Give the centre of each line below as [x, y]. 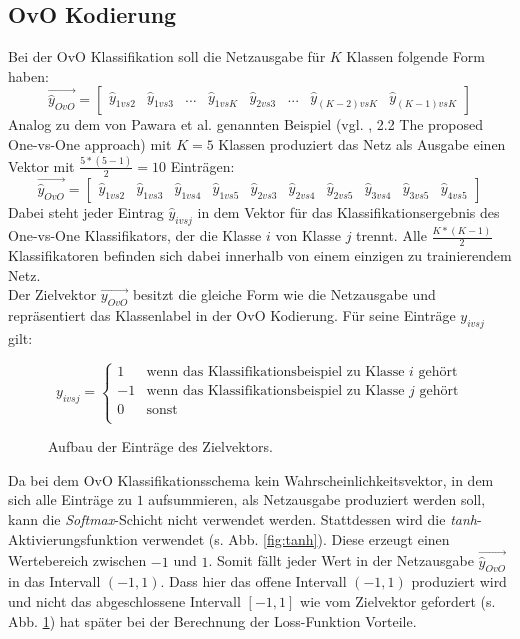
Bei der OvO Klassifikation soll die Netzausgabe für [167, 56]
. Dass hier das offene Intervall [253, 581]
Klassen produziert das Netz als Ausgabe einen [362, 143]
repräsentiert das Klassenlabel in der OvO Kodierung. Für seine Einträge [232, 315]
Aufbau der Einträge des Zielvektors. [160, 446]
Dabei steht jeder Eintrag [86, 212]
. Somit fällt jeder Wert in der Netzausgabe [341, 560]
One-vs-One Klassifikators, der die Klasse [135, 235]
